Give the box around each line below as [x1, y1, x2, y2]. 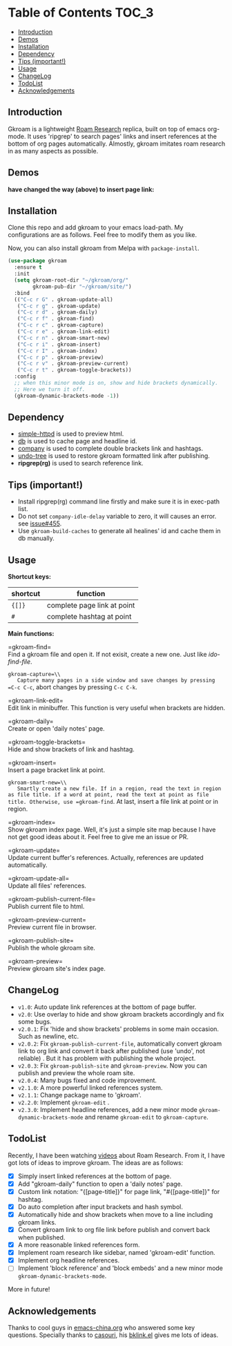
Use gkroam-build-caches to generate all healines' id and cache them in [17, 527, 221, 535]
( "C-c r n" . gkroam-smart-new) [17, 334, 110, 341]
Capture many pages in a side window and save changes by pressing [17, 677, 215, 684]
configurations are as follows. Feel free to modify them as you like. [8, 231, 197, 239]
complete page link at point [46, 601, 135, 610]
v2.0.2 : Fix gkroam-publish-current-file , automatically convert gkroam [17, 1039, 222, 1048]
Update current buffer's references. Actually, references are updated [8, 854, 204, 862]
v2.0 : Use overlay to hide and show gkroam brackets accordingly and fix [17, 1010, 224, 1018]
